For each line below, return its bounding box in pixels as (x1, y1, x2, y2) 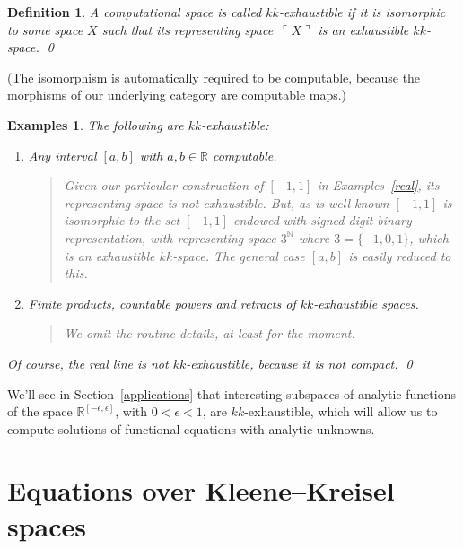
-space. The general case (172, 246, 305, 265)
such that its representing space (101, 20, 274, 39)
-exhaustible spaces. (313, 293, 419, 312)
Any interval (28, 145, 97, 164)
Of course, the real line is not (7, 353, 169, 372)
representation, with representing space (64, 228, 276, 247)
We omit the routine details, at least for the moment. (64, 324, 355, 343)
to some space (7, 20, 83, 39)
